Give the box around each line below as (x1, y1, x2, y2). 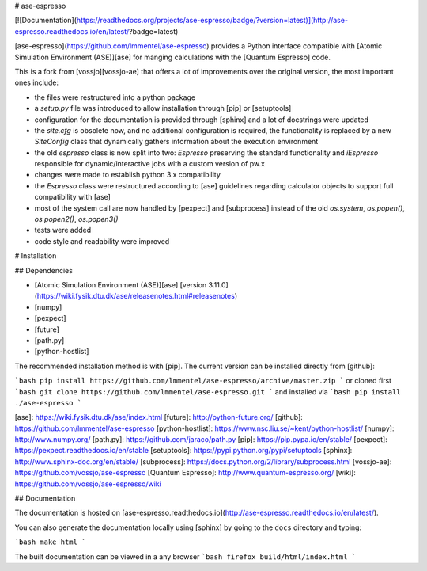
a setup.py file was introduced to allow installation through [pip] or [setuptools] (34, 104, 292, 113)
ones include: (14, 78, 59, 87)
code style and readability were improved (34, 236, 170, 246)
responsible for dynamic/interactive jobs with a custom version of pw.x (34, 159, 265, 169)
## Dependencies (14, 265, 73, 275)
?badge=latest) (129, 26, 179, 36)
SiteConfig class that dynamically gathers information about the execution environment (34, 137, 319, 147)
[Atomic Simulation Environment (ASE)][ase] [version (34, 280, 207, 289)
